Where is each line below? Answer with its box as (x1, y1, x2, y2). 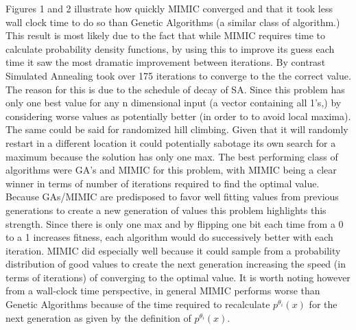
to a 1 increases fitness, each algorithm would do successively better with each (5, 230, 333, 244)
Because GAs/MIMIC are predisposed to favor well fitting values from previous (5, 189, 339, 204)
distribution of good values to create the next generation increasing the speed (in (5, 257, 346, 271)
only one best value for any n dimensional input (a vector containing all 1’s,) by (5, 95, 342, 110)
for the (309, 297, 337, 311)
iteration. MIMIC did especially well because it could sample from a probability (5, 243, 341, 257)
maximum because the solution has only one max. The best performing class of (5, 149, 338, 163)
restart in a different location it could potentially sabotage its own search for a (5, 135, 336, 150)
